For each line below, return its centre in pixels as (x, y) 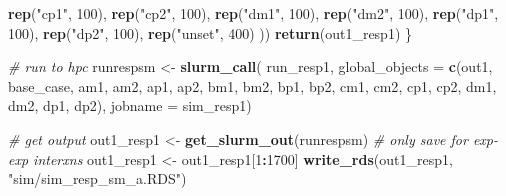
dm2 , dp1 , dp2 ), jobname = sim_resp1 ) (130, 105)
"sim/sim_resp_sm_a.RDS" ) (97, 178)
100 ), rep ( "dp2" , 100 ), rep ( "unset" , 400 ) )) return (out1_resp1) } (210, 32)
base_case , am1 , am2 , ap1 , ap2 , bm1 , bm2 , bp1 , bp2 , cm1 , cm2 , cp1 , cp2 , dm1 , (252, 85)
